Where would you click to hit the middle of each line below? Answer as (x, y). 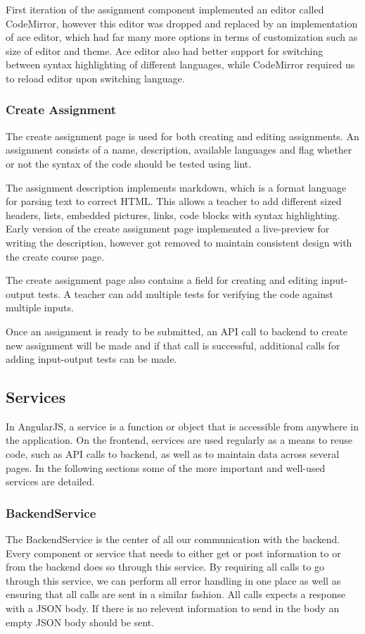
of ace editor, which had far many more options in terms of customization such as (182, 37)
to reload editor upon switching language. (95, 78)
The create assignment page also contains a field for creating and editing (162, 280)
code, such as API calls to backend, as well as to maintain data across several (173, 454)
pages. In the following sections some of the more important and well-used (166, 467)
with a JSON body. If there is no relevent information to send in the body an (173, 608)
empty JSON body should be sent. (80, 622)
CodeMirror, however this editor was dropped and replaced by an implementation (182, 23)
